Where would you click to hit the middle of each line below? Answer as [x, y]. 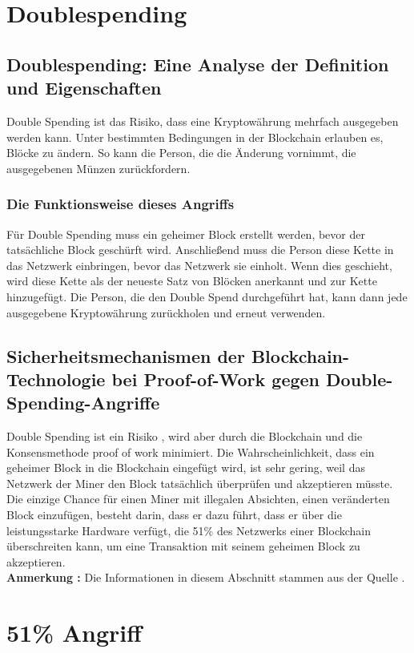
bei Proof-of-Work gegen [216, 379]
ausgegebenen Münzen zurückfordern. [98, 168]
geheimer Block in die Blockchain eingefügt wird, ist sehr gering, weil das [186, 468]
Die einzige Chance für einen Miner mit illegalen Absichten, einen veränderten [198, 499]
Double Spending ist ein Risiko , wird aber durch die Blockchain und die [185, 436]
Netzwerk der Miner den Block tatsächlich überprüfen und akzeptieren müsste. [200, 483]
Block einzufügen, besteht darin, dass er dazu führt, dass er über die [174, 515]
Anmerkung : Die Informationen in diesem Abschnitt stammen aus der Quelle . [206, 577]
